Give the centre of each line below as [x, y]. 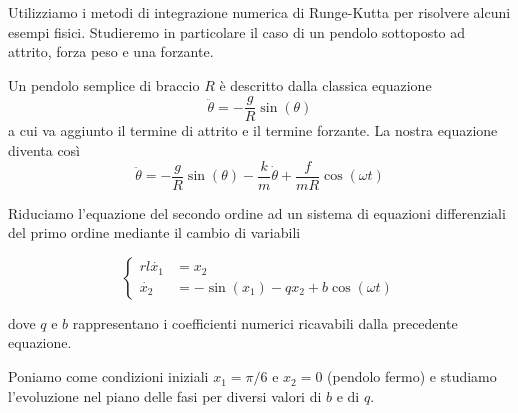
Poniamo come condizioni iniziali [108, 376]
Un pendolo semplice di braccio [104, 84]
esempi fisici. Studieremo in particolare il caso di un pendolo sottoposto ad [237, 31]
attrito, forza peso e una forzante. [111, 51]
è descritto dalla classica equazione [325, 84]
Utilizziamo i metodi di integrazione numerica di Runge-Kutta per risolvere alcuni [259, 12]
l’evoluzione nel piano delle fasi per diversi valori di [165, 395]
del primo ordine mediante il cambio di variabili [154, 232]
